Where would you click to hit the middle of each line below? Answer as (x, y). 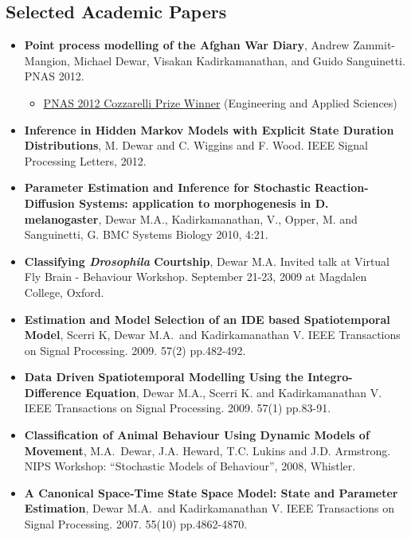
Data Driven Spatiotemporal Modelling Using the (164, 377)
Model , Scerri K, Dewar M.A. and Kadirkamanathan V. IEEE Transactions (212, 335)
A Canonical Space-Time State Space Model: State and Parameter (211, 492)
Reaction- (342, 187)
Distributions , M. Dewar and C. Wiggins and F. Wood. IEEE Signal (196, 145)
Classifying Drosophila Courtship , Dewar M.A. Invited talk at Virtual (207, 261)
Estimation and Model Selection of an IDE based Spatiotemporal (207, 319)
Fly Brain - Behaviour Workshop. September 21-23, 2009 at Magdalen (196, 277)
